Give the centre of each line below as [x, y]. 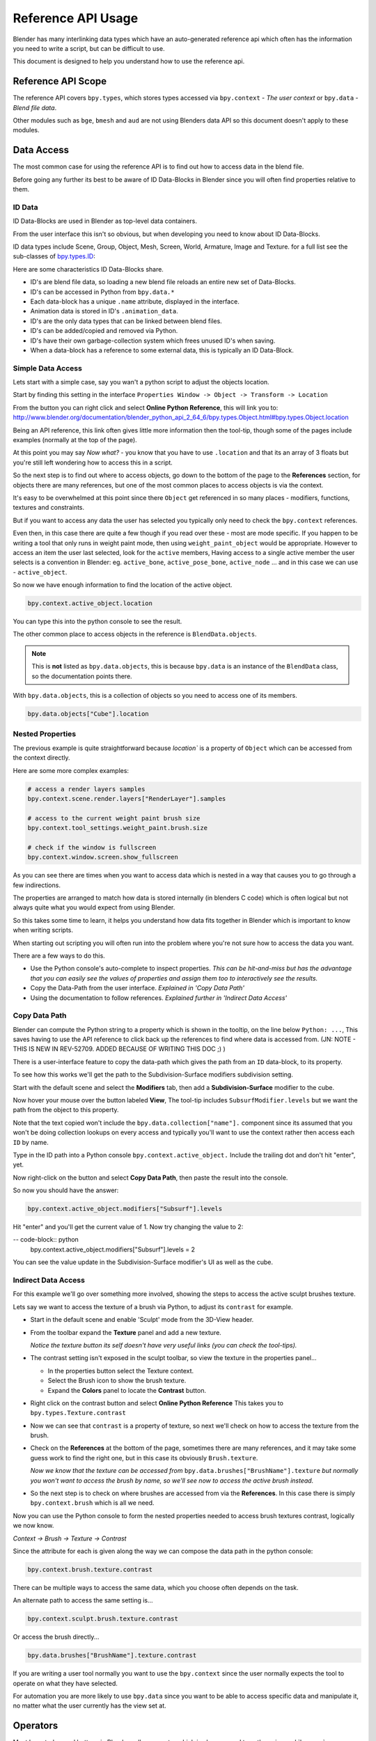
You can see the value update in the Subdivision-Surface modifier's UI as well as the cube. [143, 1262]
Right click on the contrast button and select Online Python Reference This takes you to [157, 1403]
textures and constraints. [49, 508]
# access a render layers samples [86, 789]
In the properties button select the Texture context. [121, 1371]
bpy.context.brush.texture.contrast [90, 1569]
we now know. [33, 1526]
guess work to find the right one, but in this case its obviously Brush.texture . [144, 1458]
